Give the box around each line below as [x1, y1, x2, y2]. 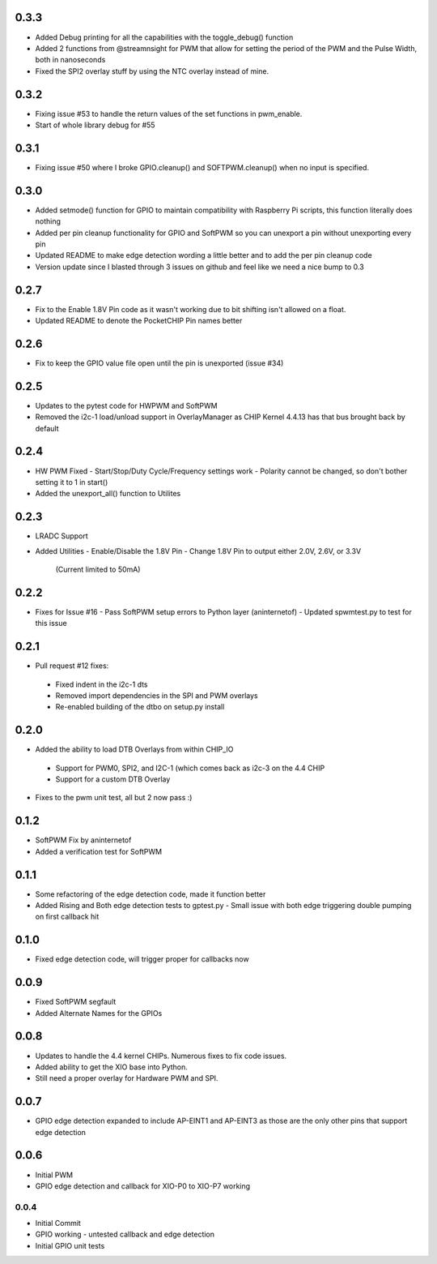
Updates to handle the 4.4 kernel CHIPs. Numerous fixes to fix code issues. [35, 1051, 287, 1060]
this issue [35, 619, 68, 628]
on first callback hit [35, 912, 100, 922]
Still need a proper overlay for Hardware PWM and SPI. [35, 1073, 218, 1083]
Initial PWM [35, 1170, 73, 1180]
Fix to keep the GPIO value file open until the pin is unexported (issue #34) [35, 358, 284, 368]
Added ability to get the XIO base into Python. [35, 1062, 188, 1072]
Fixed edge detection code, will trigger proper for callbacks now [35, 954, 250, 964]
